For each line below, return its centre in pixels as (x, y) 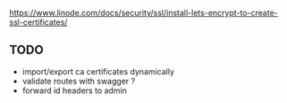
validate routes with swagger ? (79, 81)
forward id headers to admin (75, 90)
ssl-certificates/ (38, 22)
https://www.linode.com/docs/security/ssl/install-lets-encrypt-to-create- (144, 13)
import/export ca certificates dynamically (98, 71)
